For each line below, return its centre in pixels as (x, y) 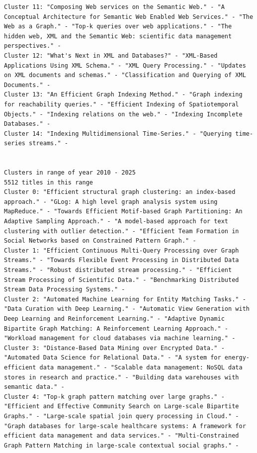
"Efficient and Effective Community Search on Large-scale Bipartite (122, 407)
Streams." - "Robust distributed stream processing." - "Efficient (118, 270)
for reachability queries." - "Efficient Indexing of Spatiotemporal (122, 104)
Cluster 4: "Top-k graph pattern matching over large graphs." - (114, 397)
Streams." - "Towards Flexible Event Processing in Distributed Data (122, 260)
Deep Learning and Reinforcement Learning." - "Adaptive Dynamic (114, 319)
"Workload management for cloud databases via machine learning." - (120, 338)
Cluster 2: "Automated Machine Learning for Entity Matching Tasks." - (125, 299)
